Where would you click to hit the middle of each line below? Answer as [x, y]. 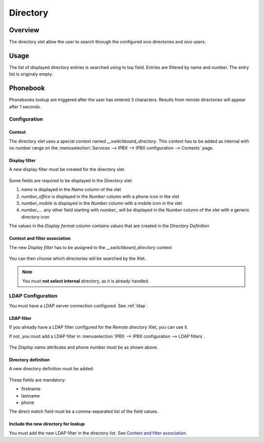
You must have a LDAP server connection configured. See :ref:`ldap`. [78, 306]
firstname [31, 389]
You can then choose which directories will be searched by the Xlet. [77, 258]
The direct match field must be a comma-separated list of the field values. [84, 411]
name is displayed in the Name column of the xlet [71, 189]
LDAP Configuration [33, 296]
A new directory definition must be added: [51, 369]
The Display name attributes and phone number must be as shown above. [84, 347]
